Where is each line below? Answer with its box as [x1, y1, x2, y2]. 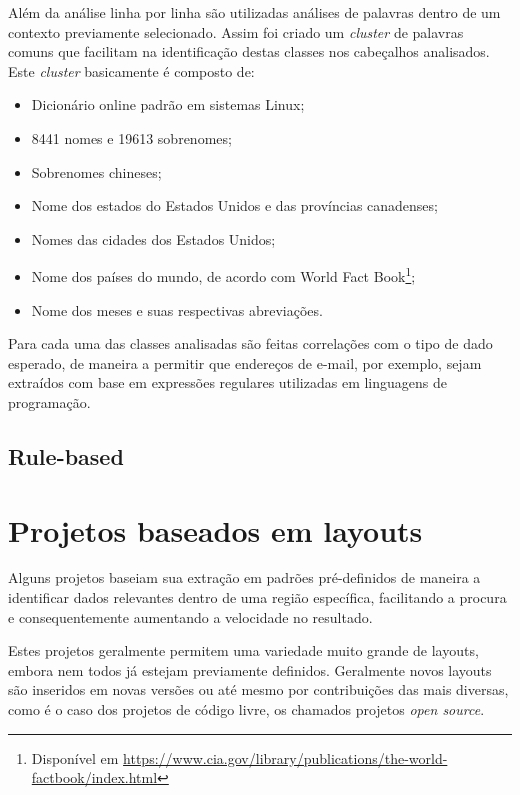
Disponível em [31, 747, 119, 768]
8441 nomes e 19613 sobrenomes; [31, 127, 232, 148]
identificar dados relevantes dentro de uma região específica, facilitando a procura [8, 587, 507, 608]
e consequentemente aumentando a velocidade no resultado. [8, 606, 373, 627]
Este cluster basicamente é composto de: [8, 60, 255, 81]
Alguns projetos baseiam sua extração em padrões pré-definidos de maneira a [8, 567, 481, 588]
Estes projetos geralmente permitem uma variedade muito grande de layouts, [8, 640, 479, 661]
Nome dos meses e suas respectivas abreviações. [31, 299, 323, 320]
